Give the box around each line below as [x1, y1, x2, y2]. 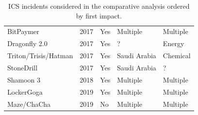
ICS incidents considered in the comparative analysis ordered [8, 1, 190, 11]
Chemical [163, 50, 191, 61]
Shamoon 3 [7, 74, 41, 84]
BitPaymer [7, 26, 39, 36]
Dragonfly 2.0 [7, 38, 48, 49]
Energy [163, 38, 184, 49]
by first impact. [76, 10, 122, 20]
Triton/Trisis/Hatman [7, 50, 73, 61]
